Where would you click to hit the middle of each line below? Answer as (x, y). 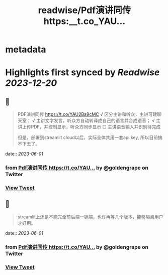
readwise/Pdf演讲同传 (85, 10)
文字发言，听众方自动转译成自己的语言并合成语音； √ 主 (103, 120)
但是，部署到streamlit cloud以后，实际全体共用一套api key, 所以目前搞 (90, 137)
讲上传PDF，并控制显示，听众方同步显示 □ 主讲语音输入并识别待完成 (89, 127)
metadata (26, 49)
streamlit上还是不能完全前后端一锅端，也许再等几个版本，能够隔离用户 (90, 217)
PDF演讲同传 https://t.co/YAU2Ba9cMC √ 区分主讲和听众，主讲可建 (87, 114)
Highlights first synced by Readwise (82, 73)
